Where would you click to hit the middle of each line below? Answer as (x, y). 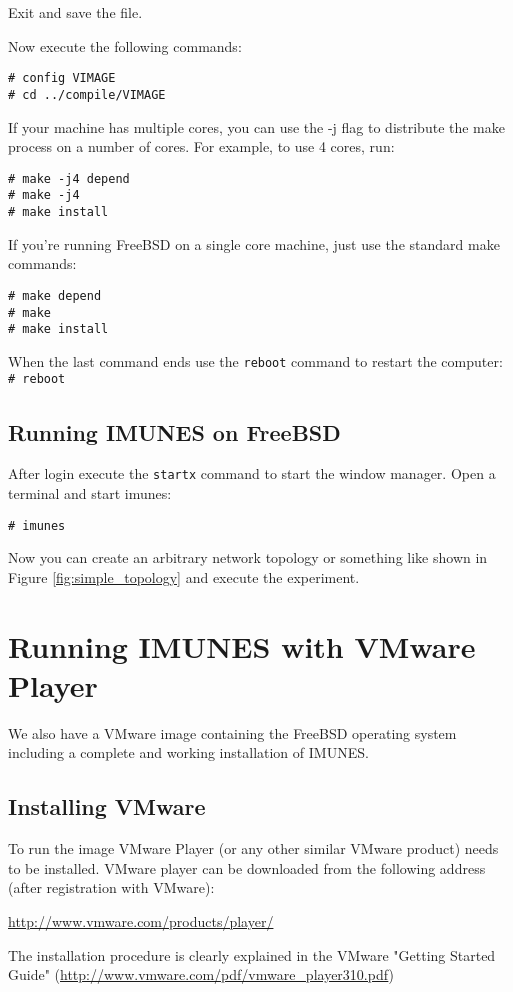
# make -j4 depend (69, 178)
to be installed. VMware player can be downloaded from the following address (247, 867)
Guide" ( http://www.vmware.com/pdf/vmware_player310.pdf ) (201, 974)
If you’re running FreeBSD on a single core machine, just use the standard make (254, 243)
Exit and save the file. (75, 12)
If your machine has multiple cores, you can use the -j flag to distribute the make (256, 126)
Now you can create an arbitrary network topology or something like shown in (248, 557)
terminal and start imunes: (90, 492)
